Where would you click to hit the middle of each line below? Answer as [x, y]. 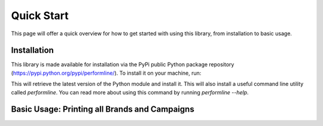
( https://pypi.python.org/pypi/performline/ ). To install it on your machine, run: [106, 73]
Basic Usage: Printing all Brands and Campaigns [103, 110]
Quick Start [40, 16]
